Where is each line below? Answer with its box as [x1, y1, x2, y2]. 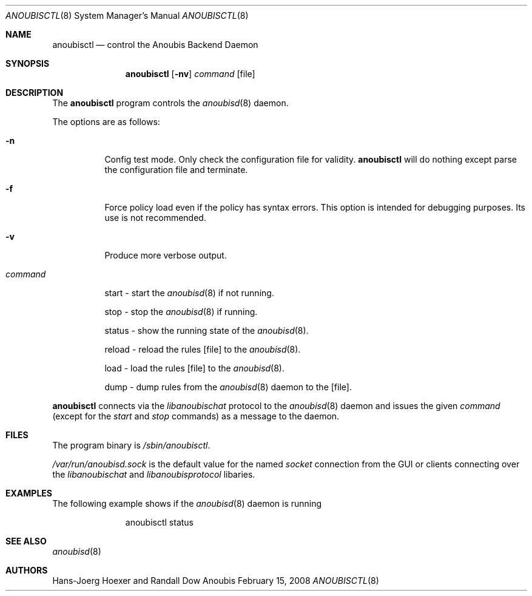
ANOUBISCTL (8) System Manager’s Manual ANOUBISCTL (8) [5, 10, 249, 21]
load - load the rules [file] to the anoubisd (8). [104, 363, 285, 373]
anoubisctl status [125, 517, 194, 527]
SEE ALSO [5, 536, 47, 546]
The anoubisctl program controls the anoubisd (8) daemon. [52, 98, 289, 108]
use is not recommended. [104, 212, 206, 223]
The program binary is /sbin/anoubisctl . [52, 440, 210, 450]
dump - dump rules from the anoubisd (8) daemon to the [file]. [104, 382, 352, 392]
